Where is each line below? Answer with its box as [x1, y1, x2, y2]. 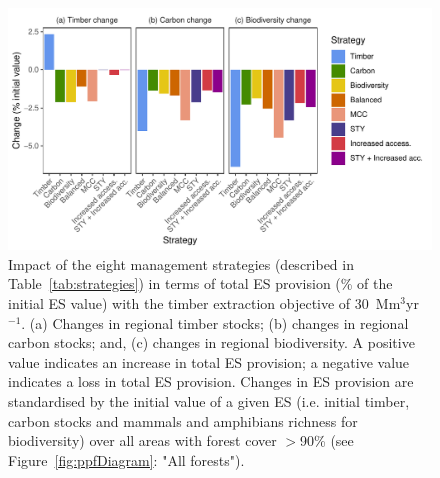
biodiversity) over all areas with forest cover [8, 430, 277, 451]
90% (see [300, 430, 354, 451]
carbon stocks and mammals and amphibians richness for [8, 410, 358, 431]
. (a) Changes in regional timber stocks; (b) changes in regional [21, 312, 409, 333]
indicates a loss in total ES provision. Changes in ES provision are [8, 371, 414, 392]
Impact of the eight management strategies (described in [8, 253, 354, 274]
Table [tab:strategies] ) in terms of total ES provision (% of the [8, 273, 393, 294]
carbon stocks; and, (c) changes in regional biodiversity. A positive [8, 332, 415, 353]
